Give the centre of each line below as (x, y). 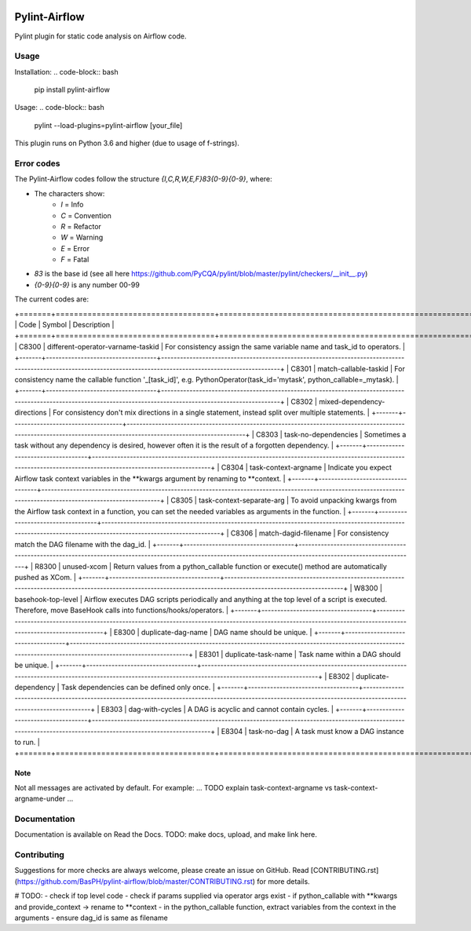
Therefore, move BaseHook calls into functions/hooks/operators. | (122, 610)
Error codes (37, 163)
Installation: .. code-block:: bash (67, 71)
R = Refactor (81, 226)
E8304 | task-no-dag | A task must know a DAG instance (312, 731)
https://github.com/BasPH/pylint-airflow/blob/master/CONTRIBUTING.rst (135, 881)
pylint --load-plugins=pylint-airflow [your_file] (108, 125)
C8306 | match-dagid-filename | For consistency (310, 533)
